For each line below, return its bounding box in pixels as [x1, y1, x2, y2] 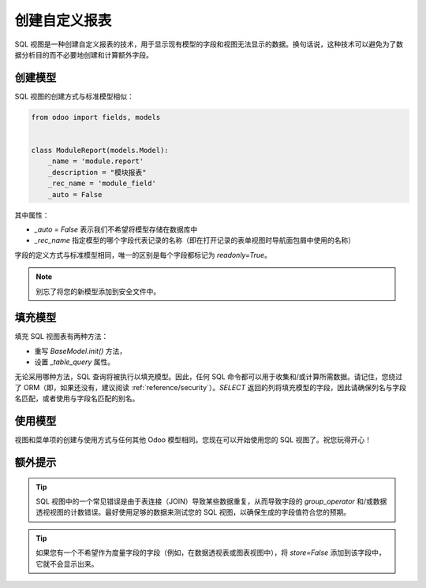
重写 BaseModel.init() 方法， [34, 346, 127, 355]
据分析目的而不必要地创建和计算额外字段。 [14, 50, 153, 59]
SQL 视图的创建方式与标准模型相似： [14, 91, 134, 101]
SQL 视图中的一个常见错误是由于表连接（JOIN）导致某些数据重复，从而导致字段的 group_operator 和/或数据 [35, 497, 387, 506]
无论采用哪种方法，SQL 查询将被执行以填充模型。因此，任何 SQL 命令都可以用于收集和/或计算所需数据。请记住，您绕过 [14, 371, 403, 381]
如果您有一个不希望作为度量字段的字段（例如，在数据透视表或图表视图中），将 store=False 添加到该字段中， [35, 548, 386, 557]
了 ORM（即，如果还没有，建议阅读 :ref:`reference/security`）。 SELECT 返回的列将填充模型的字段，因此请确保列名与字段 [14, 382, 406, 392]
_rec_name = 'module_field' [47, 179, 157, 188]
